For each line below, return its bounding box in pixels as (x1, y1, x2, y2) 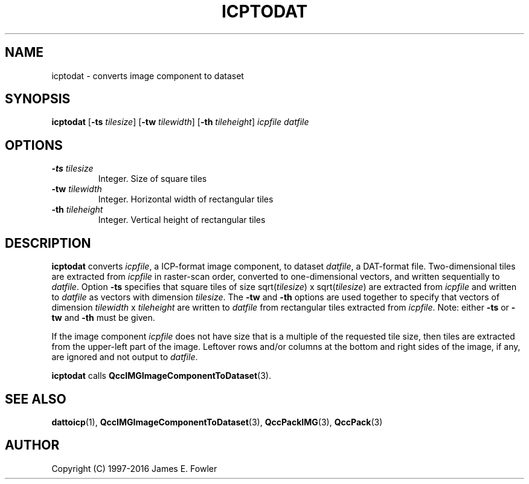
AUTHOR (5, 437, 60, 453)
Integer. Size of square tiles (98, 173, 207, 184)
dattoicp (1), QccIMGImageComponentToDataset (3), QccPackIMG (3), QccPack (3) (51, 416, 383, 427)
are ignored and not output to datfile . (51, 352, 198, 363)
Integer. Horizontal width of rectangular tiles (98, 194, 274, 205)
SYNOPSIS (5, 91, 71, 107)
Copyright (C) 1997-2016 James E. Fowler (51, 463, 217, 474)
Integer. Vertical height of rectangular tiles (98, 215, 266, 225)
